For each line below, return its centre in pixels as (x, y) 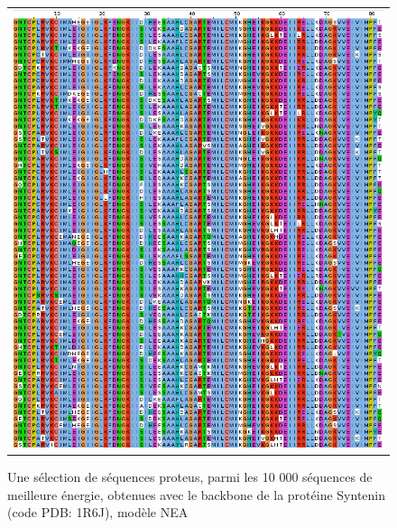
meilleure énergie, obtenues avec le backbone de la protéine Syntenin (197, 494)
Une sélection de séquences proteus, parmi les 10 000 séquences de (190, 476)
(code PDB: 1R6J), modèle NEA (98, 512)
